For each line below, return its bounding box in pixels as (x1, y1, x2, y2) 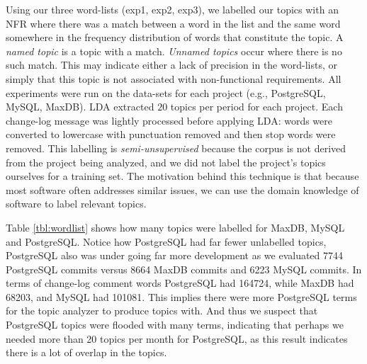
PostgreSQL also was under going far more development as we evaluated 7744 (6, 248, 344, 263)
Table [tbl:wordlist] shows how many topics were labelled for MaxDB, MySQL (6, 220, 345, 234)
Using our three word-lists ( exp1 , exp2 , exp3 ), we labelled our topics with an (6, 2, 339, 16)
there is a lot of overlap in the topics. (6, 345, 167, 360)
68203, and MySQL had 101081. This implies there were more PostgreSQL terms (6, 289, 357, 304)
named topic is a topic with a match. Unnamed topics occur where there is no (6, 43, 342, 58)
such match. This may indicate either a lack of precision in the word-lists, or (6, 57, 337, 72)
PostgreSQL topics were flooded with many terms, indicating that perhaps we (6, 317, 344, 332)
